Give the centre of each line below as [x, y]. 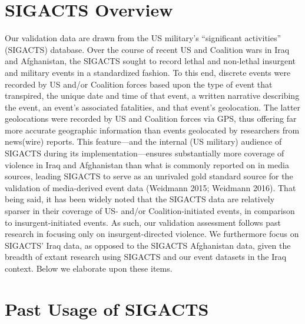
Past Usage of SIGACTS [107, 308]
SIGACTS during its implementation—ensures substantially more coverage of [145, 153]
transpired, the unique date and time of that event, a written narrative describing [152, 96]
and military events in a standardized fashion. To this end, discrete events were [148, 72]
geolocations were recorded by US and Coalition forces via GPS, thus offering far [151, 118]
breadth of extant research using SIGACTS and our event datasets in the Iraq [146, 257]
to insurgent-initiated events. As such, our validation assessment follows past [143, 222]
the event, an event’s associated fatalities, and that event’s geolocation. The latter [153, 107]
